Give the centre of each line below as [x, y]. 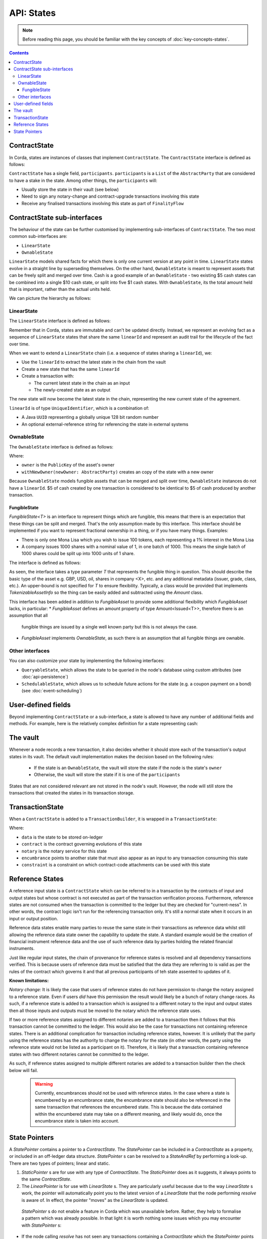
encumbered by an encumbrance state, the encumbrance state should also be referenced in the [133, 1100]
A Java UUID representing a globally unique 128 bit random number [90, 417]
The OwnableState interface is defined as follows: [61, 447]
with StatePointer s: [42, 1225]
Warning [44, 1084]
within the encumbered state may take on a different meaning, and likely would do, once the [129, 1114]
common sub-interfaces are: [38, 236]
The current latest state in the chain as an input [82, 383]
